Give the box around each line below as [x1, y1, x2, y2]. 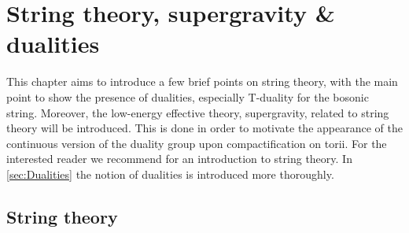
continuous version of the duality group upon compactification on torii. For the [6, 135, 387, 151]
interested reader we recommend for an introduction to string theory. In [6, 150, 352, 167]
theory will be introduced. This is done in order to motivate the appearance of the [6, 120, 403, 136]
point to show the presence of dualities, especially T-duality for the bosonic [6, 88, 369, 105]
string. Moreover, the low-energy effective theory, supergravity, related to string [6, 104, 389, 120]
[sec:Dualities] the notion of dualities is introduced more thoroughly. [6, 165, 334, 182]
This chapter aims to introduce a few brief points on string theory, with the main [6, 73, 398, 90]
